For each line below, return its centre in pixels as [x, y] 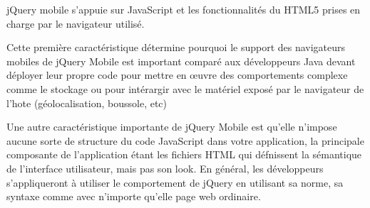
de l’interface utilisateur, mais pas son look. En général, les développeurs [165, 168]
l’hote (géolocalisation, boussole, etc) [87, 103]
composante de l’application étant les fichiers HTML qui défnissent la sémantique [184, 154]
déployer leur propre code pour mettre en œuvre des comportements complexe [177, 75]
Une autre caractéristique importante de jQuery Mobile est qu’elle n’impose [172, 127]
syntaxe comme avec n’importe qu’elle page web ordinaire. [134, 196]
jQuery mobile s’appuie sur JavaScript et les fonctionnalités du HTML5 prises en [184, 9]
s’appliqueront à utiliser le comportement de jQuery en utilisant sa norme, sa [175, 182]
